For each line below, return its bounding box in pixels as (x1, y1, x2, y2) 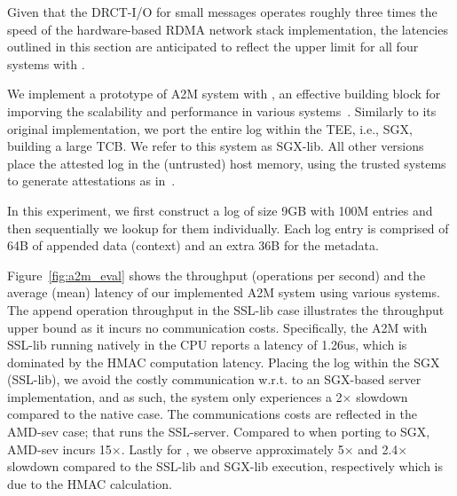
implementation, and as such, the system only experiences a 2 (7, 387, 343, 405)
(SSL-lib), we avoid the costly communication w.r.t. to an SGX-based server (7, 370, 422, 389)
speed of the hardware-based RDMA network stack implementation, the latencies (7, 20, 448, 38)
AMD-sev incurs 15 (7, 439, 112, 458)
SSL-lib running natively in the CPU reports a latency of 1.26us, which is (7, 335, 407, 354)
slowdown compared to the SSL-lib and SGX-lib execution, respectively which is (7, 457, 443, 476)
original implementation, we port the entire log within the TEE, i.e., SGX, (7, 119, 413, 138)
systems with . (7, 54, 85, 73)
